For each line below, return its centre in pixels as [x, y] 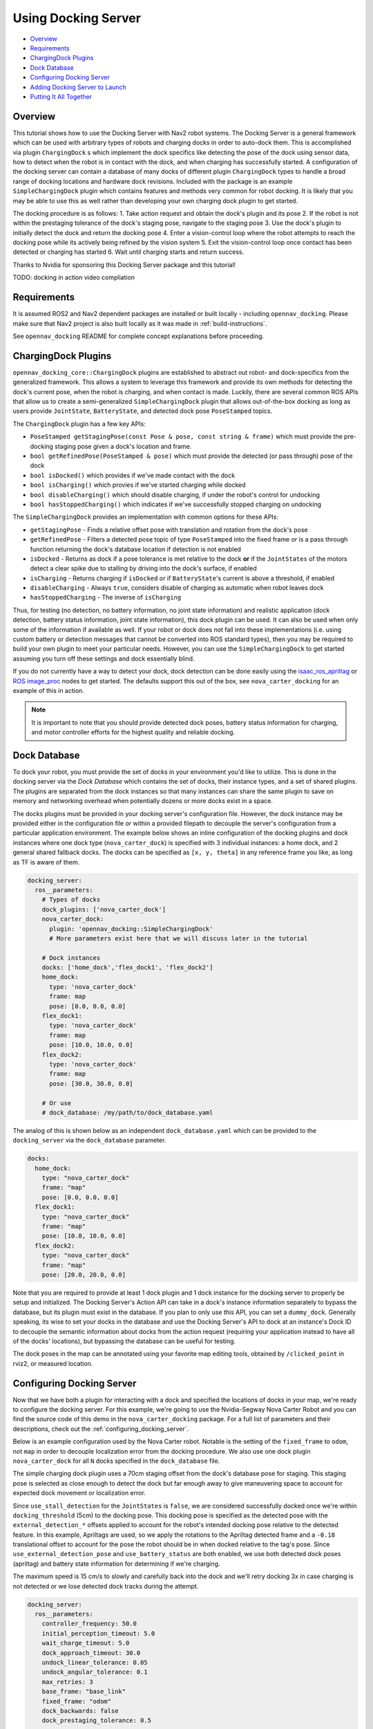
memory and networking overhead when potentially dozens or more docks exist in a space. [143, 801]
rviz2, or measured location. [53, 1363]
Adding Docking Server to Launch [78, 87]
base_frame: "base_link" [84, 1692]
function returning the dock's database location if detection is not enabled [136, 549]
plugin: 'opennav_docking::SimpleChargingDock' [131, 929]
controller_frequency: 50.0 [89, 1624]
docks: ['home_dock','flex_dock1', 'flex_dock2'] [127, 968]
